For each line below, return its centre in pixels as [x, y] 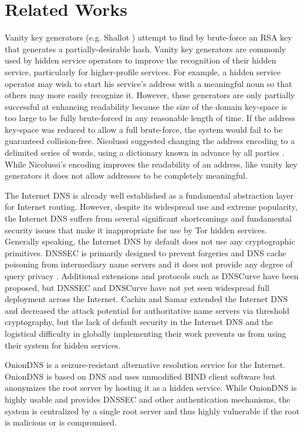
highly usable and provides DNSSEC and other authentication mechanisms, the [148, 399]
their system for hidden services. [63, 345]
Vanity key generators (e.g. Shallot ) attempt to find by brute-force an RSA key [148, 37]
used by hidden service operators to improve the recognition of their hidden [141, 60]
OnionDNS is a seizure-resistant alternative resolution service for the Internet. [145, 365]
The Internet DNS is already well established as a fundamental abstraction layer [149, 195]
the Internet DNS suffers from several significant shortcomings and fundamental [148, 218]
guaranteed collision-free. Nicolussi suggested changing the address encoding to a [150, 141]
